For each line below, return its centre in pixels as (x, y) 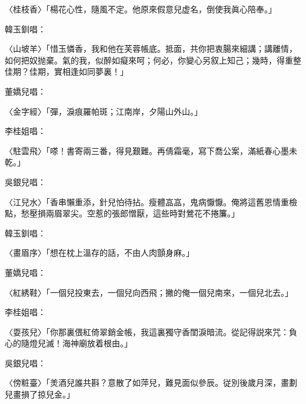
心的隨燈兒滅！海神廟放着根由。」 (69, 343)
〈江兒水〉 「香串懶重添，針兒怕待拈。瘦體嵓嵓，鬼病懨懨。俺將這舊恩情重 (147, 201)
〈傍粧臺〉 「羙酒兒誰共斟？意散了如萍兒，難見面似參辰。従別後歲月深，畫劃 (151, 383)
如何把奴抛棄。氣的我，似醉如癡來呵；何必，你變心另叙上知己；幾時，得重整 (153, 60)
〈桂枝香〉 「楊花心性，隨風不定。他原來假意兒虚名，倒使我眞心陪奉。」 (141, 9)
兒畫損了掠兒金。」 (40, 394)
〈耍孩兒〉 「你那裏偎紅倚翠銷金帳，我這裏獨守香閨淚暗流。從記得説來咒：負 (151, 331)
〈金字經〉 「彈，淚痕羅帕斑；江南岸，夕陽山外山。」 (104, 111)
